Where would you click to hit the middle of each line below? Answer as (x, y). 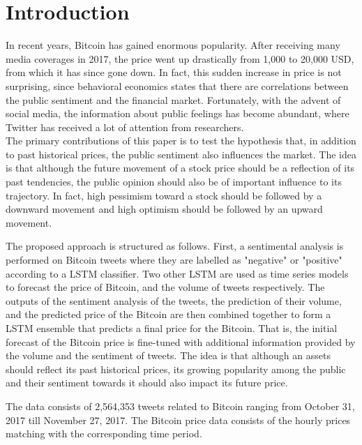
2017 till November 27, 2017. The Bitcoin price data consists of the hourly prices (178, 420)
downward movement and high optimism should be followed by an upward (164, 209)
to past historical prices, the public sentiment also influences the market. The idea (181, 154)
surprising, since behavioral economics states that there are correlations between (177, 85)
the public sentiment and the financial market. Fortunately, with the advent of (173, 99)
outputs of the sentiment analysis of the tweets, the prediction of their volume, (174, 300)
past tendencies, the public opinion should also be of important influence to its (174, 182)
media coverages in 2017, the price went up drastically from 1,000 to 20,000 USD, (180, 58)
